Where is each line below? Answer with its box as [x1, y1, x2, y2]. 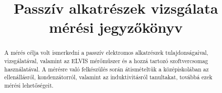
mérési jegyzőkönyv [49, 17, 183, 37]
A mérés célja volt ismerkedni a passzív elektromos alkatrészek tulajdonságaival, [4, 48, 208, 57]
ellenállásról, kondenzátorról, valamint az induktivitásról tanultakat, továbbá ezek [4, 73, 213, 81]
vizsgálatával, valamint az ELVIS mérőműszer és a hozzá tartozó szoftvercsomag [4, 57, 208, 65]
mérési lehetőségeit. [4, 81, 54, 89]
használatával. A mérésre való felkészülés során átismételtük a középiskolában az [4, 65, 209, 73]
